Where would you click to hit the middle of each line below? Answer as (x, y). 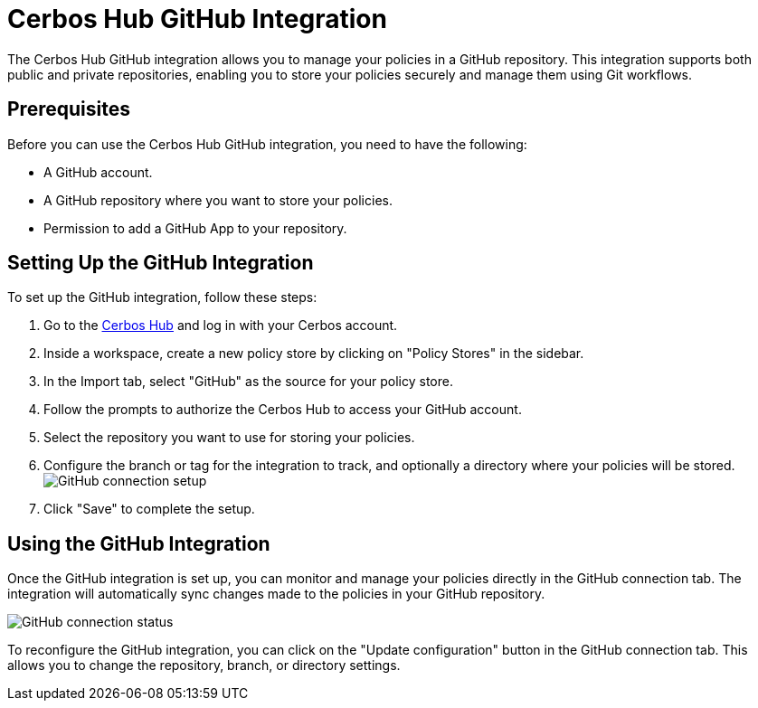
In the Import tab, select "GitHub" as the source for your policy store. (248, 382)
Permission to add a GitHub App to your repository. (195, 228)
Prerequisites (69, 109)
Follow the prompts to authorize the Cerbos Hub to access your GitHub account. (283, 410)
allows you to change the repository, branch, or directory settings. (204, 666)
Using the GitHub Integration (139, 543)
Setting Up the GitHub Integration (161, 263)
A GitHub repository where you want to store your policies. (218, 200)
